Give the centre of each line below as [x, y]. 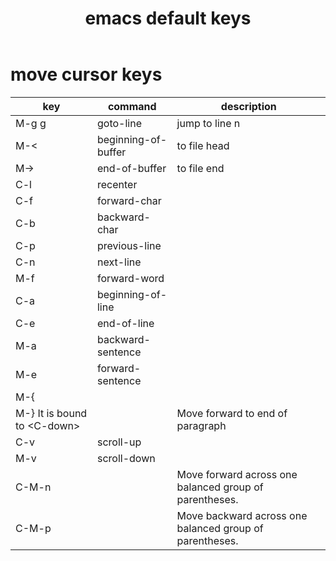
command [132, 106]
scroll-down [126, 458]
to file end [200, 168]
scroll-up [119, 442]
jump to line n [208, 123]
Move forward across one [237, 474]
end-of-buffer [131, 168]
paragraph [201, 425]
